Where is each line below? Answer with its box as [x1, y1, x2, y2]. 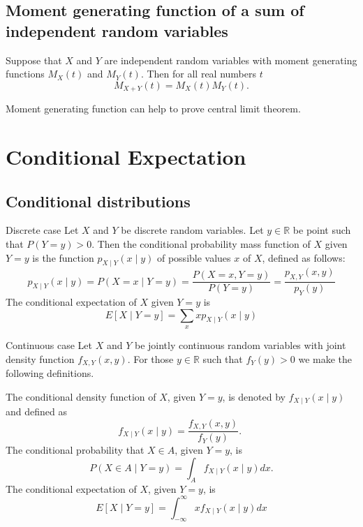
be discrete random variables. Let [121, 223, 264, 237]
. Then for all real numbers [140, 66, 257, 81]
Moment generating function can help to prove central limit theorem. [6, 101, 301, 116]
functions [6, 66, 45, 81]
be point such [292, 223, 351, 237]
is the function [32, 250, 94, 265]
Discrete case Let [6, 223, 79, 237]
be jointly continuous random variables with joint [134, 338, 346, 352]
